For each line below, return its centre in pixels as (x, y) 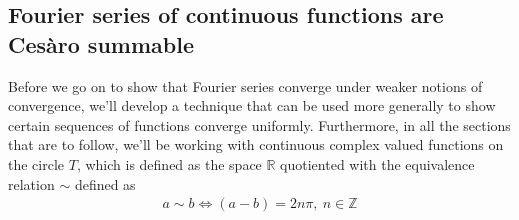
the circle (36, 163)
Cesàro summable (101, 43)
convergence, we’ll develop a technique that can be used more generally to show (252, 105)
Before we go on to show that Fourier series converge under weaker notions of (245, 85)
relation (31, 183)
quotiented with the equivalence (377, 163)
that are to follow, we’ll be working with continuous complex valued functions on (256, 144)
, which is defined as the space (169, 163)
